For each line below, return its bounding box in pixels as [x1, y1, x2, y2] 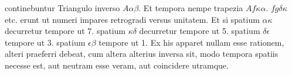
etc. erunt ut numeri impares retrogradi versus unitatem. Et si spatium [5, 13, 260, 25]
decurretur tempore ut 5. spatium [139, 25, 260, 37]
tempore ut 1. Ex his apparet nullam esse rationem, [99, 36, 284, 48]
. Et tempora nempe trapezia [138, 2, 243, 13]
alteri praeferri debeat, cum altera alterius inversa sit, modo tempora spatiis [5, 47, 279, 60]
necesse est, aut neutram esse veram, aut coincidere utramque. [5, 59, 229, 71]
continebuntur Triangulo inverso [5, 2, 120, 13]
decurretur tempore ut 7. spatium [5, 25, 125, 37]
